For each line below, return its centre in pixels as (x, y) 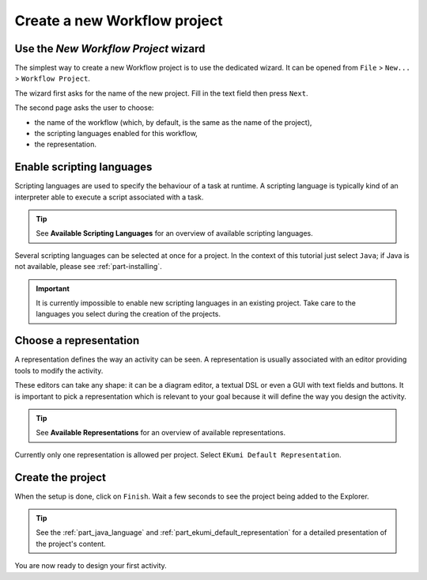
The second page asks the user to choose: (84, 108)
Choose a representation (77, 341)
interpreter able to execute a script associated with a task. (109, 197)
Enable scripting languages (83, 167)
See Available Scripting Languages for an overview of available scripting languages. (174, 233)
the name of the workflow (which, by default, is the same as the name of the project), (173, 122)
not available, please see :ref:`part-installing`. (88, 267)
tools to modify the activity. (59, 370)
